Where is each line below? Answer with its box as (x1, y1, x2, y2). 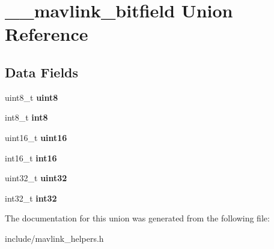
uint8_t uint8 (5, 91, 58, 103)
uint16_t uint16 (5, 131, 67, 143)
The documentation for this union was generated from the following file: (5, 212, 270, 224)
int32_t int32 (5, 191, 57, 204)
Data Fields (5, 62, 79, 81)
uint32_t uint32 (5, 172, 67, 184)
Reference (5, 22, 88, 46)
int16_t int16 (5, 151, 57, 164)
